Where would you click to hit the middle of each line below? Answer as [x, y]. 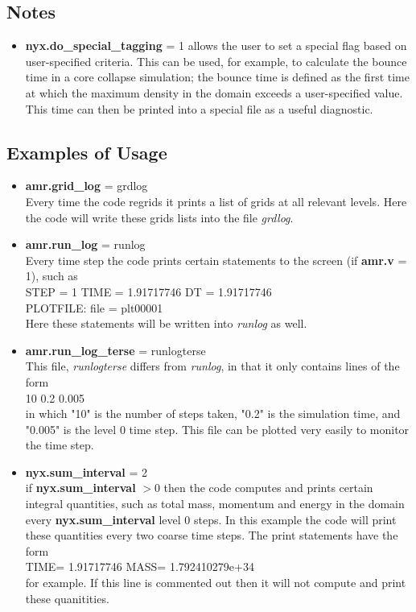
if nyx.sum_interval [80, 488]
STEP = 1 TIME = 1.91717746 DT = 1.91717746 [148, 291]
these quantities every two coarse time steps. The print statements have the [212, 535]
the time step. [60, 445]
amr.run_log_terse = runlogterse [115, 350]
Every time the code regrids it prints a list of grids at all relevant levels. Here [216, 201]
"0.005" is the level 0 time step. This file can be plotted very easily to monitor [217, 429]
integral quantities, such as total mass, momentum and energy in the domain [215, 504]
